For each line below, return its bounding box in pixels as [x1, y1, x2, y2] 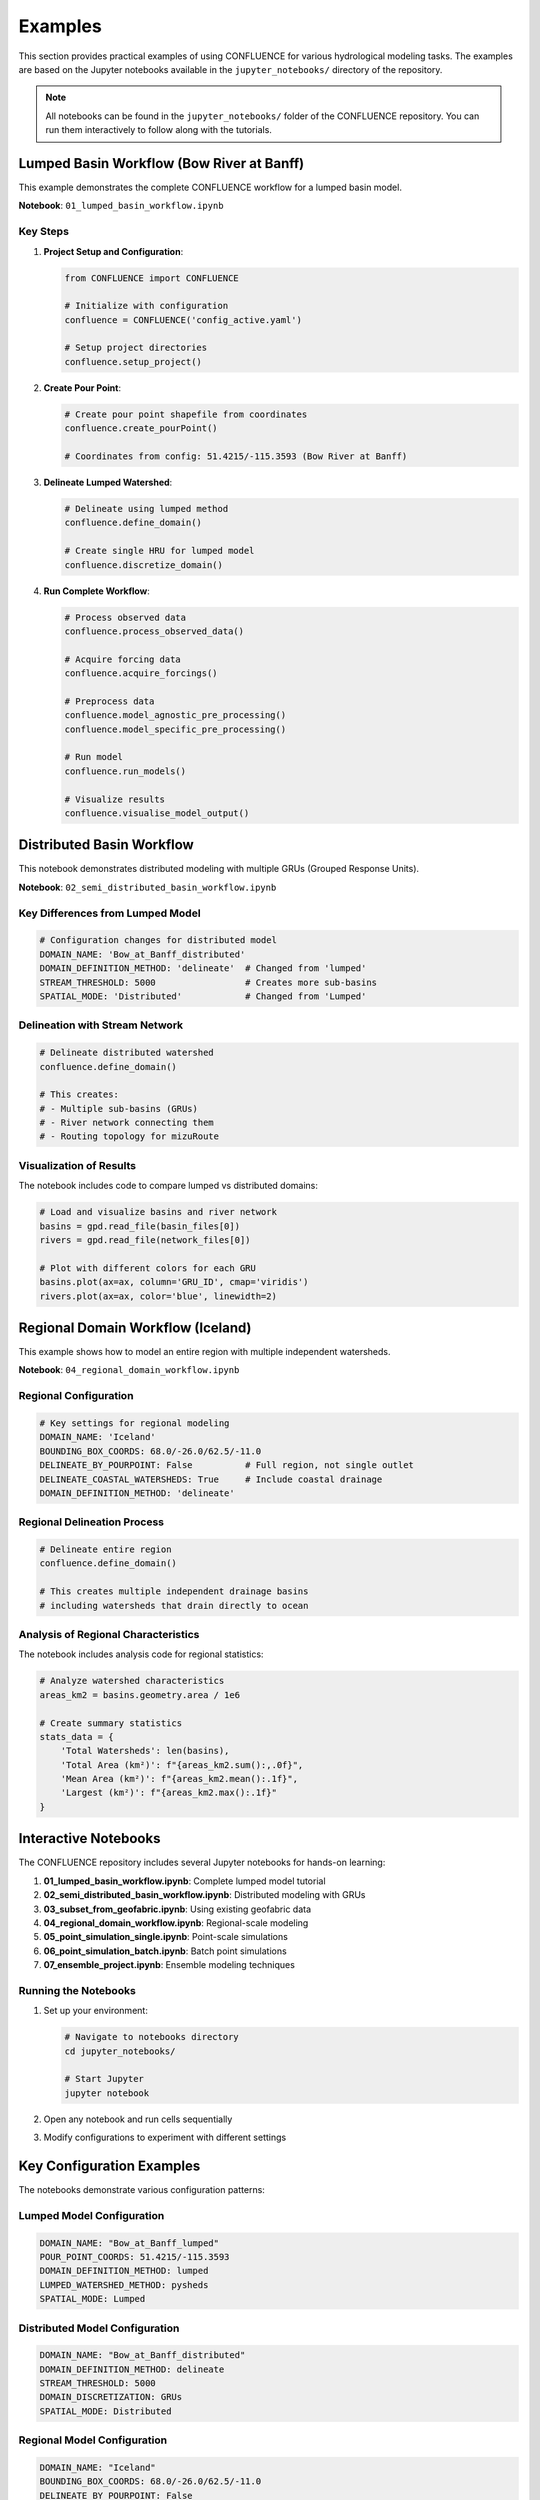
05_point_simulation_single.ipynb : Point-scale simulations [43, 1931, 289, 1943]
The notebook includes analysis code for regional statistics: [18, 1648, 264, 1660]
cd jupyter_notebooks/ [64, 2045, 176, 2057]
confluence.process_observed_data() [64, 625, 245, 637]
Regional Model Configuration [18, 2433, 168, 2447]
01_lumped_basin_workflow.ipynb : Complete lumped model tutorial [43, 1875, 326, 1887]
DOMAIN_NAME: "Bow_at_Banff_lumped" [39, 2237, 220, 2249]
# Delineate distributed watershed [39, 1047, 214, 1059]
